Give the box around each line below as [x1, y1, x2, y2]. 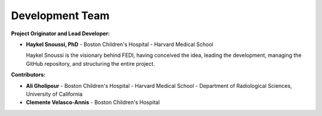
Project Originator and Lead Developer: [11, 30, 110, 37]
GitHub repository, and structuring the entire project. [26, 60, 155, 67]
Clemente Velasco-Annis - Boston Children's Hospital [26, 99, 160, 106]
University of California [26, 90, 83, 97]
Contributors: [11, 71, 46, 78]
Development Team [11, 9, 110, 22]
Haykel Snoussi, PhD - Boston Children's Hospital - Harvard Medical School [26, 41, 214, 48]
